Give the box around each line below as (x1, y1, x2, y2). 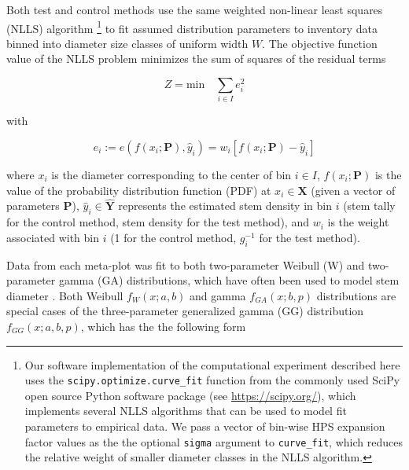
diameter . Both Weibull (6, 287, 123, 303)
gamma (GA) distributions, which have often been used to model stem (58, 272, 400, 288)
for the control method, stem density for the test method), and (6, 214, 309, 230)
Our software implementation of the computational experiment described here (24, 356, 400, 373)
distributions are (316, 287, 396, 303)
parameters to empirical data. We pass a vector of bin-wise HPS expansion (24, 417, 385, 434)
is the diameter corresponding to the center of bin (51, 166, 292, 182)
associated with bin (6, 229, 99, 245)
